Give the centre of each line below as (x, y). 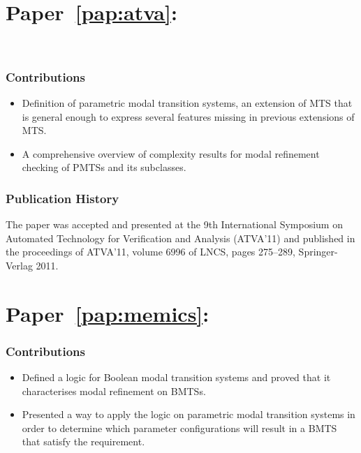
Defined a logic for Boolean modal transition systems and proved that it (176, 377)
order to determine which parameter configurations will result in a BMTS (179, 428)
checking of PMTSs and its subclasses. (104, 167)
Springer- (318, 252)
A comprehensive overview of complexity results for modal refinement (171, 153)
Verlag (19, 265)
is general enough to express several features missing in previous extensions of (188, 116)
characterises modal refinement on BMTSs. (114, 391)
